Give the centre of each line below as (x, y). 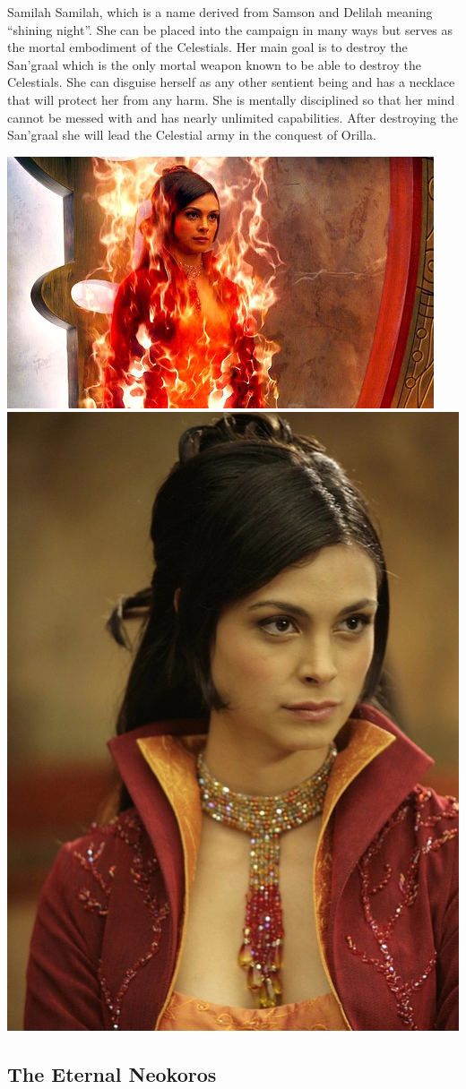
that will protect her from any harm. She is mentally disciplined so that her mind (231, 99)
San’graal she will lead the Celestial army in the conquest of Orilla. (192, 135)
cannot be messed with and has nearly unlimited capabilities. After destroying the (233, 117)
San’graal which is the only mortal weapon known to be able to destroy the (214, 64)
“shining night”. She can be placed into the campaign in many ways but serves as (230, 29)
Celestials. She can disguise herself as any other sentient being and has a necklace (231, 82)
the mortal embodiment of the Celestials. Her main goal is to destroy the (207, 47)
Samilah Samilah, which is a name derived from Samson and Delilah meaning (220, 12)
